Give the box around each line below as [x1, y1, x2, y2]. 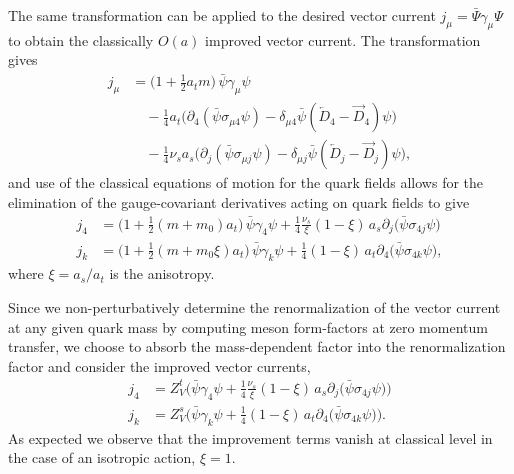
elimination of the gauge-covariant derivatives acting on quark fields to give [8, 191, 470, 212]
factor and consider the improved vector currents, [8, 355, 311, 376]
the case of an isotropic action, [8, 447, 196, 468]
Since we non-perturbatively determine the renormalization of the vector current [8, 297, 501, 317]
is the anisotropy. [109, 263, 215, 284]
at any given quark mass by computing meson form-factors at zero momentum [8, 316, 488, 337]
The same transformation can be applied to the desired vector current [8, 5, 436, 25]
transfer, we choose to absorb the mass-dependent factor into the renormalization [8, 336, 506, 357]
